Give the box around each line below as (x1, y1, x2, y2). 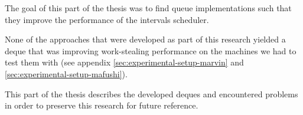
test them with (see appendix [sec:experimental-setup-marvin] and (5, 56, 244, 68)
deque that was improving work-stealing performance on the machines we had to (5, 44, 297, 57)
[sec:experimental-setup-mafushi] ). (5, 67, 128, 80)
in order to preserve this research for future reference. (5, 99, 198, 111)
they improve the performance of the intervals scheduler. (5, 13, 209, 25)
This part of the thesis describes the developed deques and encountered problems (5, 87, 298, 100)
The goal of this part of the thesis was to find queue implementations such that (5, 2, 292, 14)
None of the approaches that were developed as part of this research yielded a (5, 33, 286, 45)
